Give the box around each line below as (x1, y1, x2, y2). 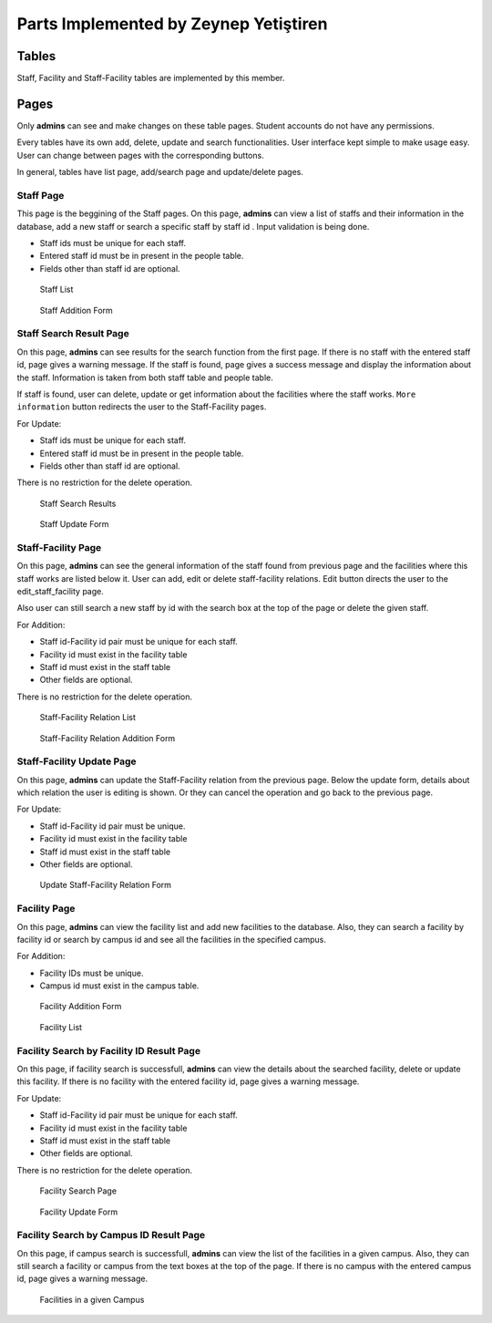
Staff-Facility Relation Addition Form (39, 732, 176, 743)
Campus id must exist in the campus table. (39, 980, 200, 991)
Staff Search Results (39, 498, 117, 509)
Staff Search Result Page (16, 327, 129, 340)
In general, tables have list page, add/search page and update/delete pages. (16, 167, 304, 178)
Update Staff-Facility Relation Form (39, 880, 172, 891)
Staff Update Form (39, 519, 109, 530)
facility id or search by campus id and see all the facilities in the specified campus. (16, 934, 327, 945)
